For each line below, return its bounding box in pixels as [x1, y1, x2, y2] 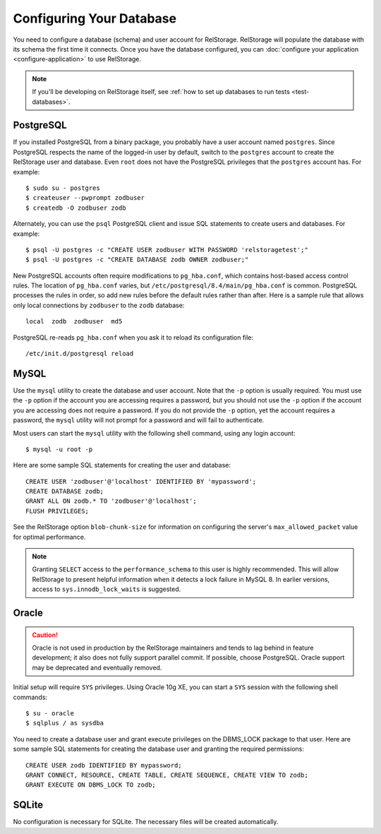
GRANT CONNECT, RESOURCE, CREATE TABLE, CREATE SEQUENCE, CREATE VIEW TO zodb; [25, 770, 308, 779]
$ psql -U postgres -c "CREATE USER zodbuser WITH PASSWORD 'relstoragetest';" [25, 246, 308, 254]
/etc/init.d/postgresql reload [25, 350, 134, 358]
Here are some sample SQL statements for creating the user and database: [13, 461, 231, 470]
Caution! [32, 631, 59, 639]
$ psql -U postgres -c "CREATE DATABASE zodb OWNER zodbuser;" [25, 256, 249, 264]
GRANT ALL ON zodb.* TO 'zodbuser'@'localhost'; [25, 497, 197, 505]
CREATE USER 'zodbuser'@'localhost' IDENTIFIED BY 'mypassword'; [25, 477, 257, 485]
